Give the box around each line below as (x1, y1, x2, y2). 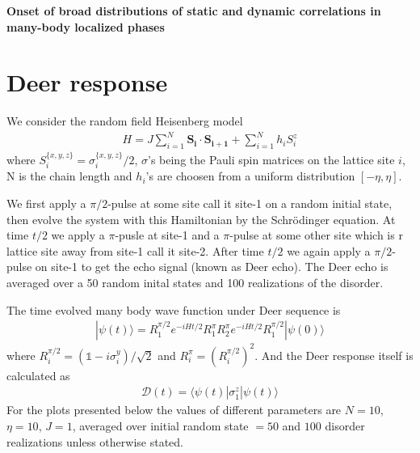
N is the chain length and (6, 167, 132, 184)
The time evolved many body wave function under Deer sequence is (6, 301, 341, 318)
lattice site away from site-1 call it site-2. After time (6, 242, 264, 259)
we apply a (51, 226, 105, 243)
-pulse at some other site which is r (229, 226, 403, 243)
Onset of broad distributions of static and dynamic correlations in (6, 2, 381, 19)
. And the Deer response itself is (254, 346, 414, 363)
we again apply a (287, 242, 371, 259)
